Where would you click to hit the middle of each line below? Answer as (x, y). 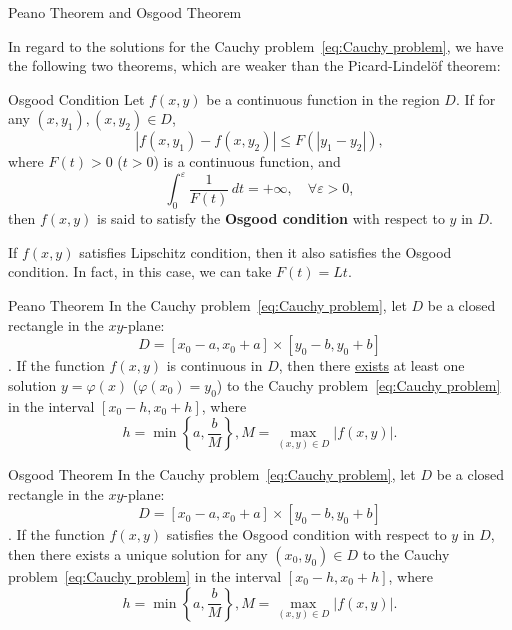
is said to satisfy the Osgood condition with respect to (271, 218)
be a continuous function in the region (323, 98)
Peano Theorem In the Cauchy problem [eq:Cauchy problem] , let (207, 305)
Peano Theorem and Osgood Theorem (125, 12)
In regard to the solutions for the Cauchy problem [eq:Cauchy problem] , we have (256, 45)
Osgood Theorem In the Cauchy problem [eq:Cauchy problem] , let (212, 474)
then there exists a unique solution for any (138, 554)
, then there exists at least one (371, 365)
